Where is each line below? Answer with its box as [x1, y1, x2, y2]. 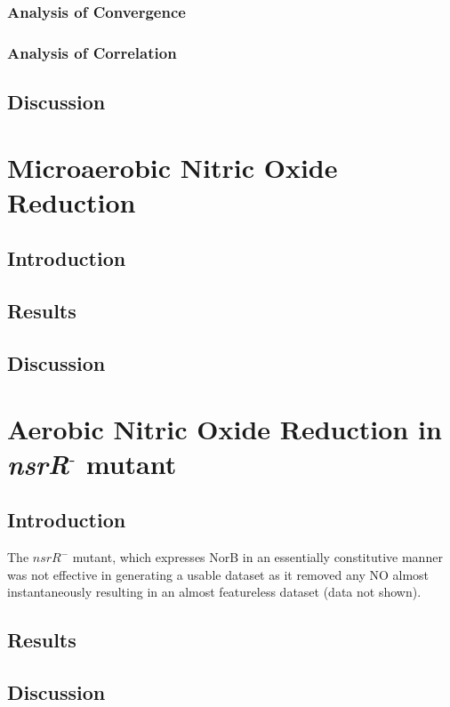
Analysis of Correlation [7, 41, 177, 63]
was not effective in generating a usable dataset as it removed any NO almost [7, 565, 430, 583]
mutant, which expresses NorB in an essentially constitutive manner [72, 548, 443, 566]
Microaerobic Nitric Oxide [7, 149, 338, 185]
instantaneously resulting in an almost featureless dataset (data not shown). [7, 582, 422, 601]
